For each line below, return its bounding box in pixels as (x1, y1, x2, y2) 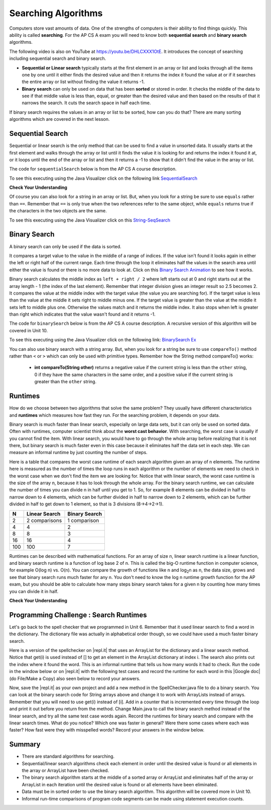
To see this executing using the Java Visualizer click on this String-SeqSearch (9, 217, 171, 223)
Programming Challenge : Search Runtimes (9, 611, 147, 619)
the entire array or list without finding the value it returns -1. (22, 79, 145, 85)
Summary (9, 740, 41, 749)
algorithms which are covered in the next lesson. (9, 116, 110, 122)
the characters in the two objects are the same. (9, 208, 107, 214)
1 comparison (67, 517, 99, 524)
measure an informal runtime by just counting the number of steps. (9, 450, 148, 456)
